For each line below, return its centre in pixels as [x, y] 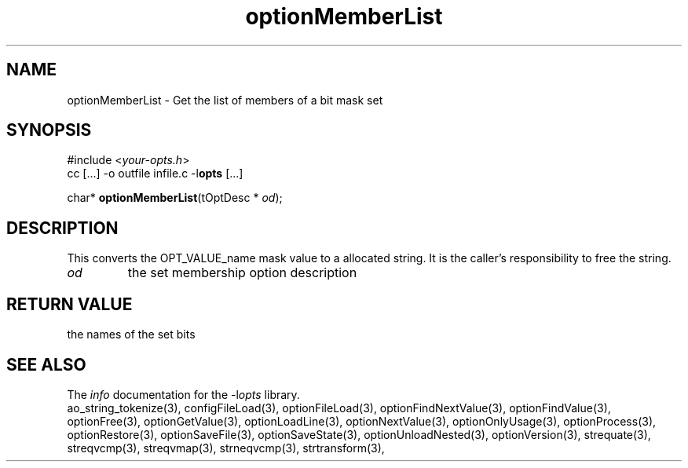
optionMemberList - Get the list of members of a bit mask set [225, 100]
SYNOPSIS [49, 130]
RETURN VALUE [70, 304]
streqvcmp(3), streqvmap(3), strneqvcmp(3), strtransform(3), [226, 448]
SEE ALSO [46, 364]
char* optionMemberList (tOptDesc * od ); [175, 198]
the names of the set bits [131, 335]
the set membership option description [242, 273]
